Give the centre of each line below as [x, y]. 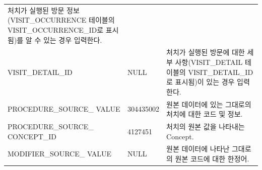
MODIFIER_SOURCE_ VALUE [60, 154]
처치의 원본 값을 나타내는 [206, 126]
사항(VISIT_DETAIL [209, 62]
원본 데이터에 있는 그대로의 [209, 104]
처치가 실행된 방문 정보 [44, 10]
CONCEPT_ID [32, 136]
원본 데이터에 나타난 [198, 149]
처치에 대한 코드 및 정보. [205, 114]
